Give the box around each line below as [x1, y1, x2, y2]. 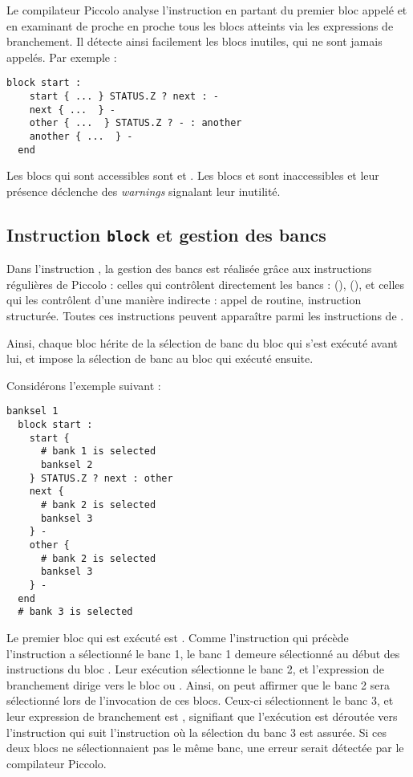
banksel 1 [6, 405, 59, 417]
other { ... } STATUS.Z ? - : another [29, 117, 242, 129]
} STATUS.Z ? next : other [29, 472, 173, 484]
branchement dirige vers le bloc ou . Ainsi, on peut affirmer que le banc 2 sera [6, 676, 390, 693]
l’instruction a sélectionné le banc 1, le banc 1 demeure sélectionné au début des [6, 645, 400, 661]
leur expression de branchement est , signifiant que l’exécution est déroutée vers [6, 707, 398, 724]
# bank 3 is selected [18, 606, 133, 618]
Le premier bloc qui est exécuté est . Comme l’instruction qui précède [6, 629, 349, 645]
